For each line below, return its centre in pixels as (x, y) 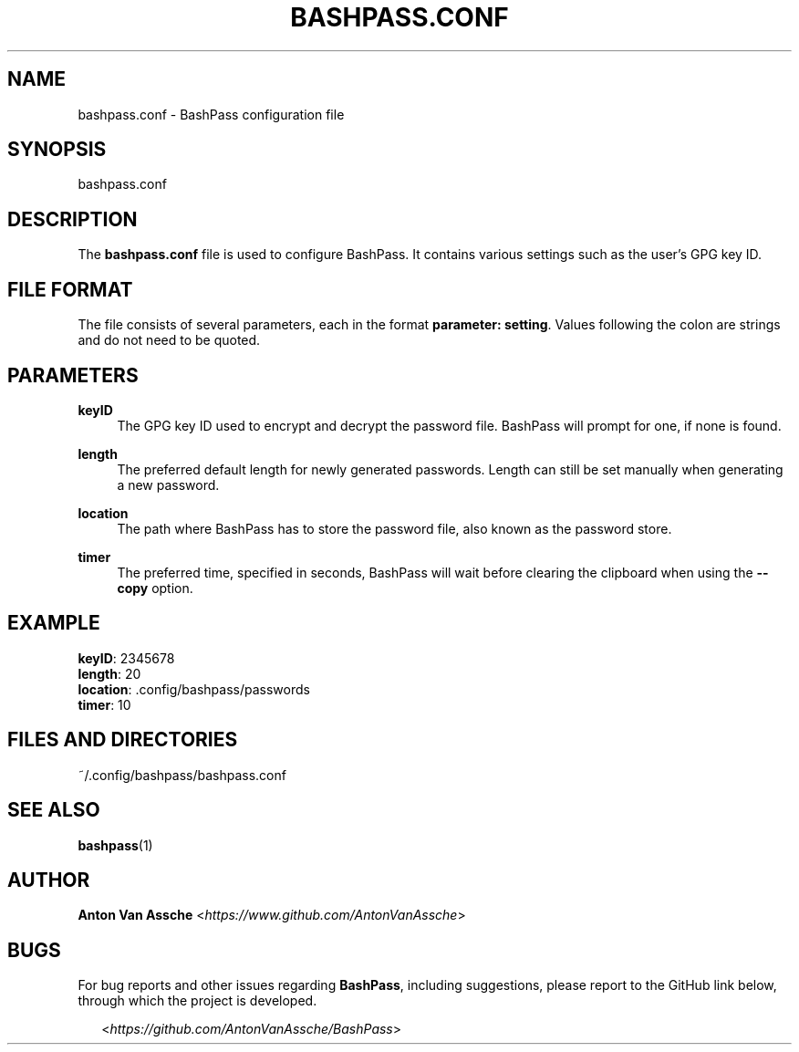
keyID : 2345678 (126, 658)
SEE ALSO (54, 810)
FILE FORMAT (70, 289)
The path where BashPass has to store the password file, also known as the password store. (394, 528)
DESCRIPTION (73, 219)
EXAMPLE (54, 623)
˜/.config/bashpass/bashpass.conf (182, 775)
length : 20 (109, 673)
